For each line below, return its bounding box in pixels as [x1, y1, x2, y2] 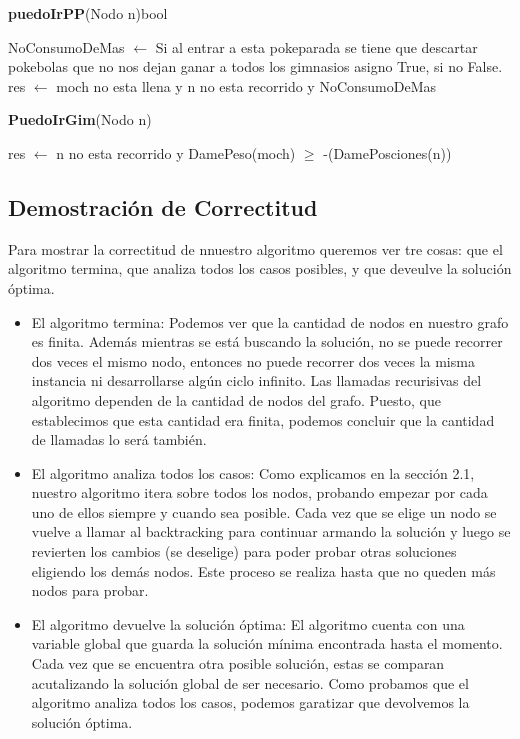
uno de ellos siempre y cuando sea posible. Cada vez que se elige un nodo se [31, 501, 497, 522]
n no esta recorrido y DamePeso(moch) [56, 142, 296, 163]
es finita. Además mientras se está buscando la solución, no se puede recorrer [31, 331, 503, 352]
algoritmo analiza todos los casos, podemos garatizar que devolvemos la [31, 692, 470, 713]
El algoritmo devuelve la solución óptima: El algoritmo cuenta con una [31, 613, 465, 634]
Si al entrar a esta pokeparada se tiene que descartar [155, 36, 478, 57]
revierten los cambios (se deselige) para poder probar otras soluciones [31, 541, 457, 562]
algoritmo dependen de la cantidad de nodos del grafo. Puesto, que [31, 389, 441, 410]
